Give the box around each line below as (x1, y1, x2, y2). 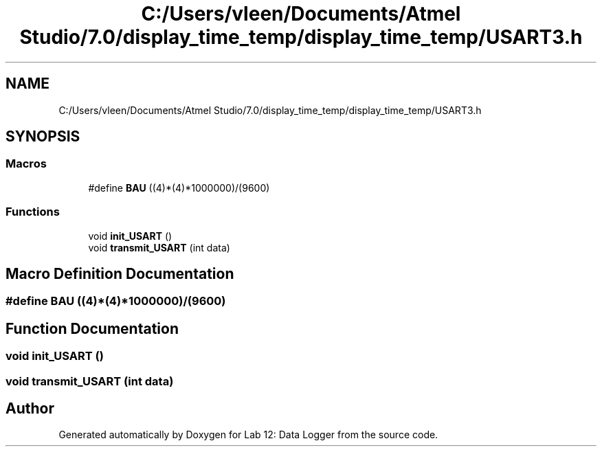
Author (5, 400, 54, 418)
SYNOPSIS (5, 128, 80, 146)
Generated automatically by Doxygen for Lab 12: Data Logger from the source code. (58, 429, 438, 441)
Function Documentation (5, 319, 179, 337)
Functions (5, 205, 60, 219)
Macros (5, 157, 47, 171)
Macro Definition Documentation (5, 264, 234, 282)
